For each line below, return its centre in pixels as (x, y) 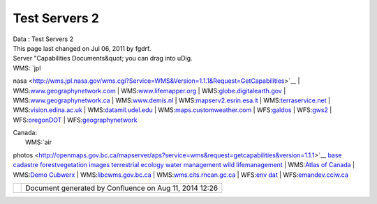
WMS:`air (39, 142)
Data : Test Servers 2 (43, 39)
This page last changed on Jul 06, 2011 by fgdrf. (82, 48)
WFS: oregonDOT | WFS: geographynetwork (75, 120)
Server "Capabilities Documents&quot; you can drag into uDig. (103, 58)
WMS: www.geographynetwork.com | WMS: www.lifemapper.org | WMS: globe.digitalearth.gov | (149, 91)
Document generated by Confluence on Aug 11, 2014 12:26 (122, 188)
